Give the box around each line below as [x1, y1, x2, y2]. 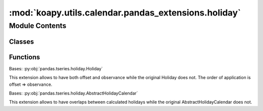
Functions [9, 53, 40, 61]
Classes [9, 37, 34, 46]
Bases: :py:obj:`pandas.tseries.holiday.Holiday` [9, 65, 103, 71]
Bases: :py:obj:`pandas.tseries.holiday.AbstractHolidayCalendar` [9, 90, 138, 96]
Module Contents [9, 21, 67, 30]
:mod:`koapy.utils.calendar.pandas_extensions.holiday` [9, 7, 241, 18]
